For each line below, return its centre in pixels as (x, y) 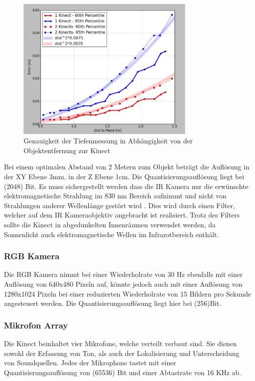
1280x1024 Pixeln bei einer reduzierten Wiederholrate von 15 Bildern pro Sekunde (127, 293)
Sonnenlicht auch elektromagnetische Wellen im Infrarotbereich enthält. (112, 234)
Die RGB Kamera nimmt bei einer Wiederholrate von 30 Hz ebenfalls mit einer (123, 274)
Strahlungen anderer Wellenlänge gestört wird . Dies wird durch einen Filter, (120, 205)
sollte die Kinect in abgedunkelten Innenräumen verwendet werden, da (110, 224)
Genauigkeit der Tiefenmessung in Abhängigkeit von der (108, 141)
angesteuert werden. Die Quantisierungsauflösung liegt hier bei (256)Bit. (113, 303)
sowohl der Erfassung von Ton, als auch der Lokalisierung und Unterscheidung (122, 353)
